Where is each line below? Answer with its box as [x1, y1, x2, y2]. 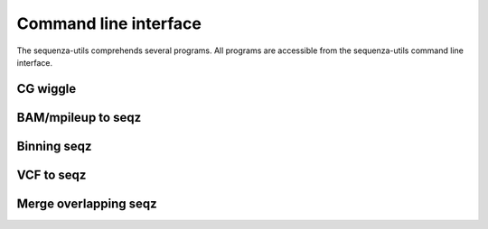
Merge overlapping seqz [16, 196, 157, 211]
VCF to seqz [16, 167, 87, 182]
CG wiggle [16, 81, 77, 96]
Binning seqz [16, 138, 92, 153]
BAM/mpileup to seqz [16, 109, 142, 125]
